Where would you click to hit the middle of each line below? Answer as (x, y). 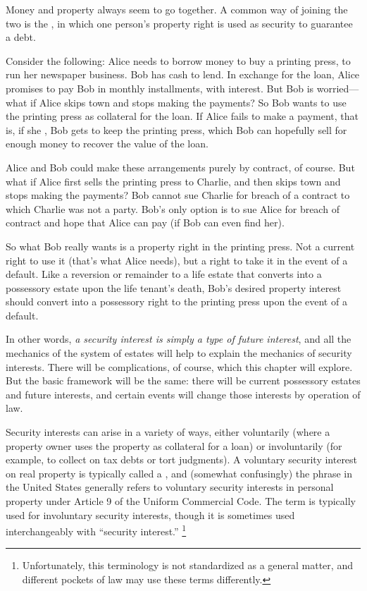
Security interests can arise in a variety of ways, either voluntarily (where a (168, 432)
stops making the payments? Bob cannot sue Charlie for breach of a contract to (178, 195)
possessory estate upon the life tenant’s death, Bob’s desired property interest (174, 287)
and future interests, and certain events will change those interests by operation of (183, 394)
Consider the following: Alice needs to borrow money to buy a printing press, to (178, 60)
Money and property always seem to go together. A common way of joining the (177, 9)
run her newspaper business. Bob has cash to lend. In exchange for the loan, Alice (183, 74)
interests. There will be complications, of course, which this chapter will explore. (179, 366)
